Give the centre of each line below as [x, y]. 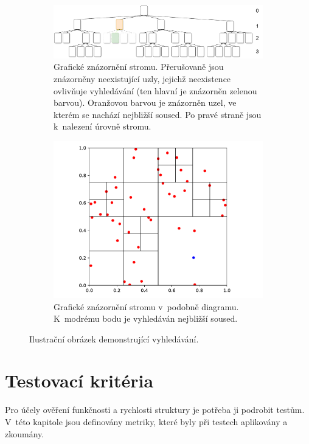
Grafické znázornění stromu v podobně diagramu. [146, 306]
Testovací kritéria [79, 380]
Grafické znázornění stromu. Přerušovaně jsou [139, 67]
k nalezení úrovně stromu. [102, 126]
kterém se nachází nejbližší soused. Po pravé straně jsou [158, 114]
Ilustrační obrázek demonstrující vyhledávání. [114, 338]
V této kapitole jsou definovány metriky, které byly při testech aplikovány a [146, 421]
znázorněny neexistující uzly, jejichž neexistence [142, 78]
